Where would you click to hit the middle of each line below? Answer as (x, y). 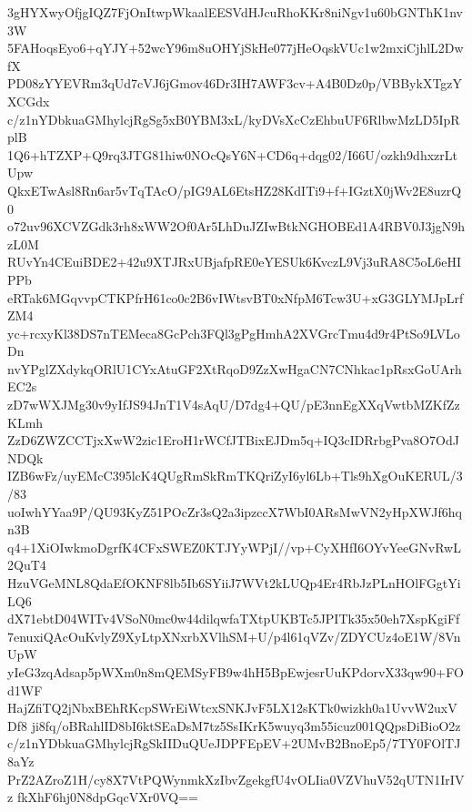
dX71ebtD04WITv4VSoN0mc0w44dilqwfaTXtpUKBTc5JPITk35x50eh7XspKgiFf (234, 619)
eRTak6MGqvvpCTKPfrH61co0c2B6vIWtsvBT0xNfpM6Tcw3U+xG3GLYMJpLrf (236, 297)
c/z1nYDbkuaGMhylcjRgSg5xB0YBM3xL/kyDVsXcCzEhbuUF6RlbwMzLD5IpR (234, 119)
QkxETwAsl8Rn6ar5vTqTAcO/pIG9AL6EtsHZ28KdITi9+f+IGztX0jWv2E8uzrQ (235, 190)
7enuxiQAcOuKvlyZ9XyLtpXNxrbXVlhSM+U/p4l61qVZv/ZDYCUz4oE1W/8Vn (234, 636)
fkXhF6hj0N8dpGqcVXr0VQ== (107, 797)
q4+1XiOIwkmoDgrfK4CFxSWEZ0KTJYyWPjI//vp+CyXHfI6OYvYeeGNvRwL (234, 547)
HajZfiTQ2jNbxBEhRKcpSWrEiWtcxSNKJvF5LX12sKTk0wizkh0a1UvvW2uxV (232, 708)
